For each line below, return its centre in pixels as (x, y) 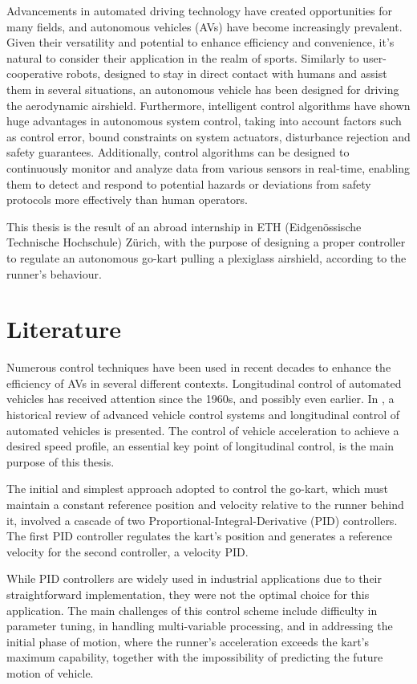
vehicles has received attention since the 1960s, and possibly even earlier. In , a (200, 399)
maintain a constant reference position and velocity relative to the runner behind (205, 504)
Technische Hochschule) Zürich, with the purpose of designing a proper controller (206, 242)
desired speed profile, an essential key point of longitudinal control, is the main (200, 446)
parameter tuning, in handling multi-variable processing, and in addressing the (200, 626)
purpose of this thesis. (61, 461)
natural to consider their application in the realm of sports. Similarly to (183, 57)
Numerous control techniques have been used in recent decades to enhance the (199, 367)
